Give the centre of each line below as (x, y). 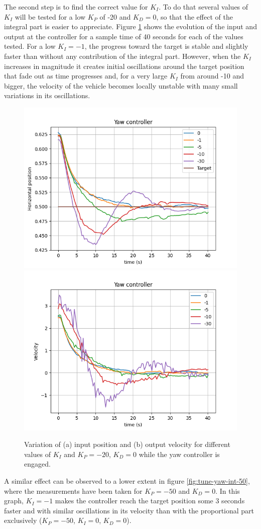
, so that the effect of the (194, 16)
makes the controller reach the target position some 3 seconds (150, 501)
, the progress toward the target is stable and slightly (166, 46)
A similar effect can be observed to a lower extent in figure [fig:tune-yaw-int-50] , (127, 480)
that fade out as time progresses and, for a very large (86, 76)
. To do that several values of (204, 7)
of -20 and (115, 16)
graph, (14, 501)
